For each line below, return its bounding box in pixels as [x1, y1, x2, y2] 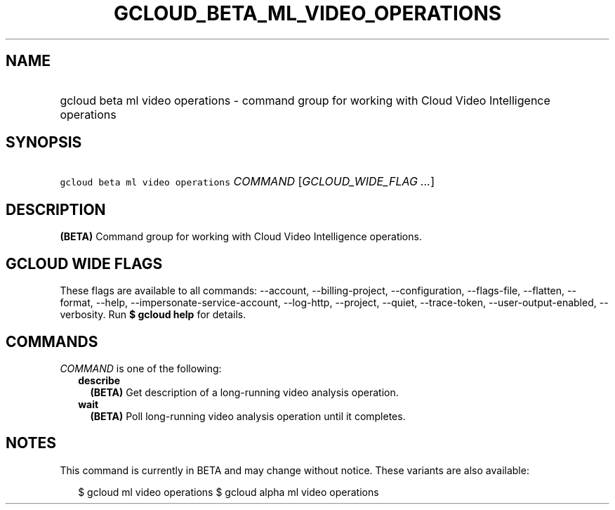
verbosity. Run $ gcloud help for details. [60, 308, 246, 321]
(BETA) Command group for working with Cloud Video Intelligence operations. [60, 230, 422, 243]
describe [78, 374, 121, 386]
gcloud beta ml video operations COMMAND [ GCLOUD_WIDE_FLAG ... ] [60, 174, 435, 189]
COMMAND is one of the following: [60, 362, 222, 374]
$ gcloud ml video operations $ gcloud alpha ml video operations [78, 485, 379, 498]
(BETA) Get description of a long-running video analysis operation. [90, 386, 399, 398]
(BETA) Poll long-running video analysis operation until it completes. [90, 410, 406, 422]
